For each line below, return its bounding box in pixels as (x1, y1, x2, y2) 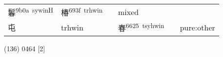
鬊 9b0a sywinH (8, 5, 54, 18)
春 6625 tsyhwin (118, 21, 164, 34)
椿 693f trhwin (61, 5, 103, 18)
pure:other (180, 21, 215, 33)
